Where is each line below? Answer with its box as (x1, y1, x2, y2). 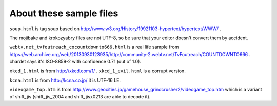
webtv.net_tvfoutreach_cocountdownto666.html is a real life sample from (9, 44, 179, 50)
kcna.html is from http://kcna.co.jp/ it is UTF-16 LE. (9, 77, 121, 83)
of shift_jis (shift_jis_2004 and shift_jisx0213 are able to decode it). (9, 93, 151, 99)
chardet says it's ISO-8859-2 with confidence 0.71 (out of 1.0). (9, 59, 141, 65)
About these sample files (9, 8, 118, 19)
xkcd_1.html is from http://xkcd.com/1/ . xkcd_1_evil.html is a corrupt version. (9, 68, 186, 74)
